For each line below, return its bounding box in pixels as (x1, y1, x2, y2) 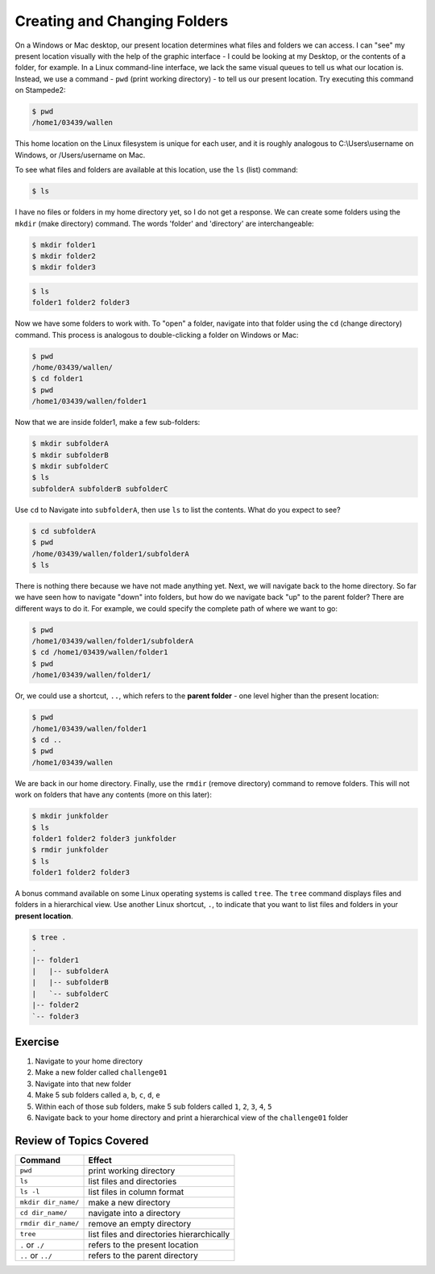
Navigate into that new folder (35, 1079, 132, 1089)
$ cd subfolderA (31, 527, 97, 535)
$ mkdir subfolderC (31, 462, 109, 471)
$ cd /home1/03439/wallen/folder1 (31, 647, 168, 657)
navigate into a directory (88, 1207, 181, 1218)
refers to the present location (88, 1239, 199, 1250)
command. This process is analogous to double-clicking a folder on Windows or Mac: (14, 330, 299, 339)
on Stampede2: (14, 85, 66, 95)
